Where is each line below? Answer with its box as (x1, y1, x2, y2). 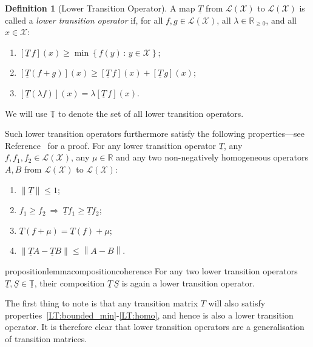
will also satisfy (208, 297, 266, 309)
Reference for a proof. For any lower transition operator (5, 139, 217, 151)
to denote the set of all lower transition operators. (58, 107, 244, 119)
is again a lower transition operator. (121, 276, 255, 289)
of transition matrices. (5, 332, 87, 345)
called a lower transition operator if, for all (5, 13, 163, 26)
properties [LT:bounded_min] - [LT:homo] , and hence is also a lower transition (5, 308, 294, 321)
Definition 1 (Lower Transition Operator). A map (5, 2, 195, 14)
